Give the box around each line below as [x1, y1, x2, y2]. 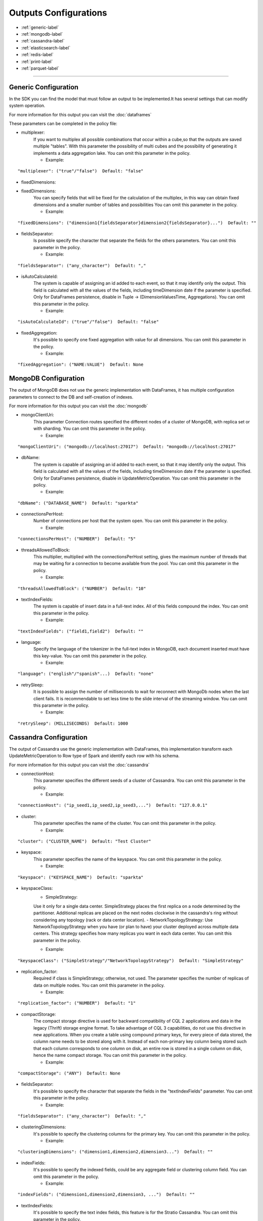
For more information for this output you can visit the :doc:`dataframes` [9, 111, 152, 117]
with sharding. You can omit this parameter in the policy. [33, 425, 146, 432]
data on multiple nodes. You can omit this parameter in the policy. [33, 982, 165, 988]
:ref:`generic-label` [21, 24, 59, 30]
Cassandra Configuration [9, 733, 88, 741]
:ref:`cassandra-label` [21, 38, 65, 44]
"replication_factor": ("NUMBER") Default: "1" [18, 1000, 136, 1006]
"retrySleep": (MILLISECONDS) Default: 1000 [18, 720, 129, 726]
